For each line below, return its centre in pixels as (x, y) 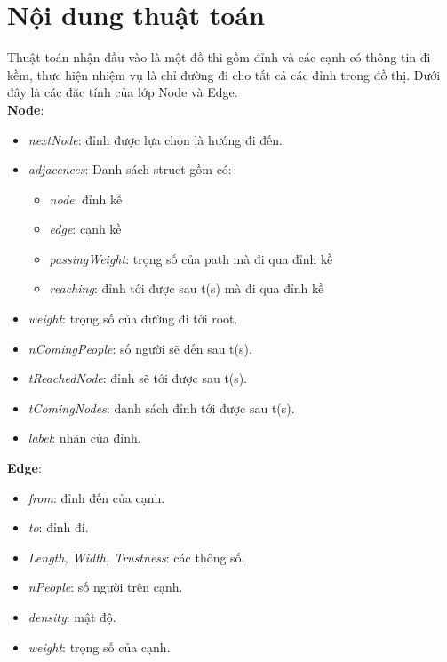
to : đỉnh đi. (58, 527)
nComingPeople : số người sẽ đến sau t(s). (140, 348)
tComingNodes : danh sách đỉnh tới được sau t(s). (161, 407)
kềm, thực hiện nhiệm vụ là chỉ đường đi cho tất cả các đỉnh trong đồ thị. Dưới (224, 74)
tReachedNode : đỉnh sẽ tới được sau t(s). (138, 378)
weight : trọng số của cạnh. (99, 646)
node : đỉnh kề (86, 199)
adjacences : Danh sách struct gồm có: (130, 169)
